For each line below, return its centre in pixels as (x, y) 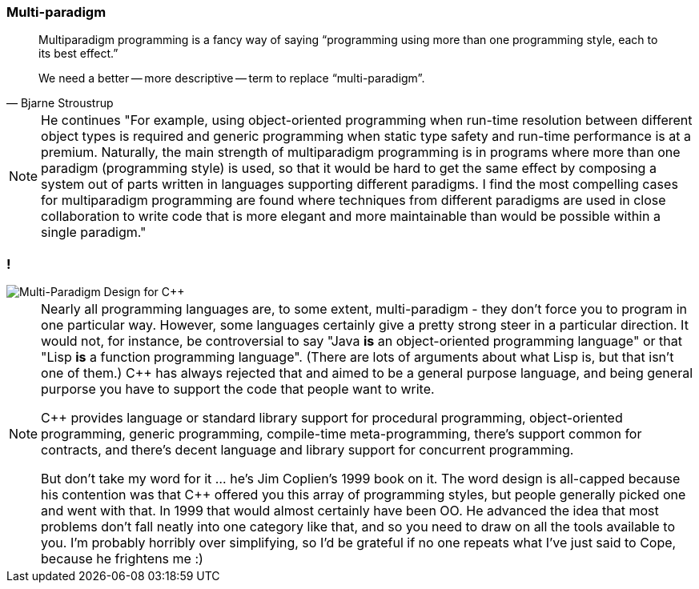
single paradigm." (94, 232)
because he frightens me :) (122, 559)
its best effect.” (78, 54)
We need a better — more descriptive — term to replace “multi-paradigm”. (232, 78)
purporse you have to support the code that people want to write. (238, 389)
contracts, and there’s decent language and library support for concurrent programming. (307, 450)
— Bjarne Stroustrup (60, 103)
